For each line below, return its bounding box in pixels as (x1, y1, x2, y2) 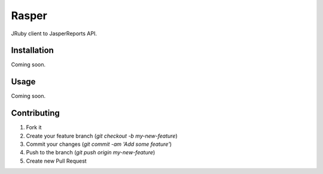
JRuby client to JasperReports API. (11, 30, 97, 37)
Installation (11, 45, 54, 56)
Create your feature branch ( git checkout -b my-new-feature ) (26, 132, 178, 139)
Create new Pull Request (26, 157, 87, 164)
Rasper (11, 9, 47, 22)
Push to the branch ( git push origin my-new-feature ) (26, 149, 156, 156)
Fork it (26, 124, 42, 131)
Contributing (11, 108, 60, 118)
